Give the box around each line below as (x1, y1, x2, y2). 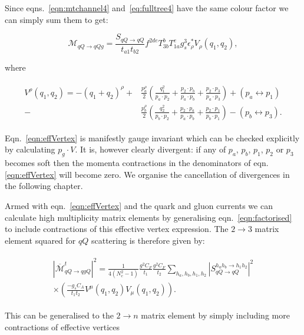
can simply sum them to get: (5, 13, 108, 25)
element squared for (5, 234, 76, 246)
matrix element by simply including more (141, 309, 290, 321)
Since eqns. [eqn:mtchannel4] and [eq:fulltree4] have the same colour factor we (5, 2, 289, 14)
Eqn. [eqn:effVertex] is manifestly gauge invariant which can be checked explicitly (5, 131, 300, 144)
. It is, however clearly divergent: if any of (75, 143, 226, 155)
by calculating (5, 143, 55, 155)
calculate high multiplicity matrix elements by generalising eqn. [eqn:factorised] (5, 211, 292, 223)
